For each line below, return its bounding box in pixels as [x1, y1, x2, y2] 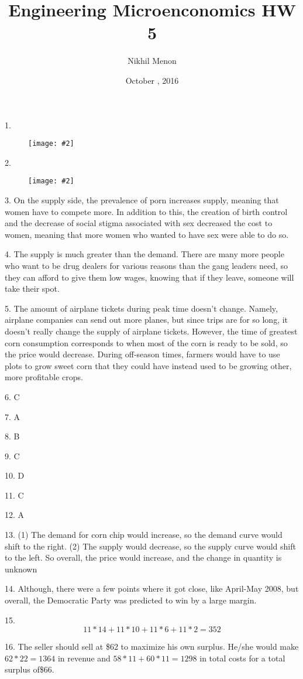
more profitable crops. [5, 371, 83, 383]
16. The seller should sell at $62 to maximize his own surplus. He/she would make [5, 640, 299, 653]
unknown [5, 562, 37, 575]
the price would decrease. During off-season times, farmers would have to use [5, 348, 280, 360]
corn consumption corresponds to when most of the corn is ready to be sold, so [5, 336, 288, 349]
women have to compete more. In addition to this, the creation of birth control [5, 205, 288, 217]
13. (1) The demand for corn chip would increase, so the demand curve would [5, 528, 283, 541]
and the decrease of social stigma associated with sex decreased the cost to [5, 217, 273, 229]
